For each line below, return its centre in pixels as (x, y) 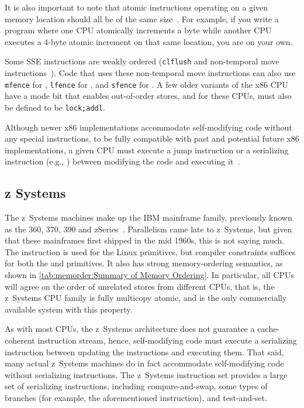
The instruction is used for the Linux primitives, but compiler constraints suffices (150, 251)
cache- (269, 329)
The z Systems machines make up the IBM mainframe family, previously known (148, 217)
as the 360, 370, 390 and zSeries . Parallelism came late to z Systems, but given (148, 229)
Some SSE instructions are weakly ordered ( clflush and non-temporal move (142, 61)
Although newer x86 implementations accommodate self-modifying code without (148, 127)
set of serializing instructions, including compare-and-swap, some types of (136, 386)
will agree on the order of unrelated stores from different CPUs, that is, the (140, 286)
